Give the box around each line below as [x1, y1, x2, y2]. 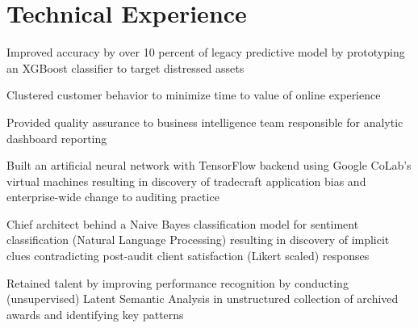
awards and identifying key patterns [6, 305, 184, 322]
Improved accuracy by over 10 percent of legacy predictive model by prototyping [6, 44, 405, 61]
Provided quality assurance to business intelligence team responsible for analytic [6, 113, 403, 130]
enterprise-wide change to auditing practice [6, 188, 219, 205]
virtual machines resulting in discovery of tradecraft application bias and [6, 172, 366, 189]
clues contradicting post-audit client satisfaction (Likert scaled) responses [6, 247, 370, 264]
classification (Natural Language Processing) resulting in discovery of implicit [6, 231, 390, 248]
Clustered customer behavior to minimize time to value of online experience [6, 86, 381, 103]
